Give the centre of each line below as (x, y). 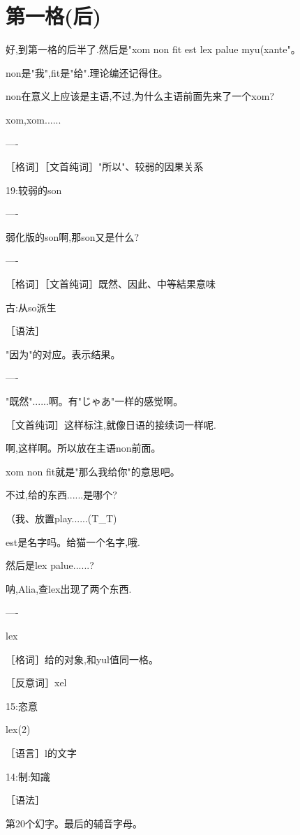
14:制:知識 (28, 776)
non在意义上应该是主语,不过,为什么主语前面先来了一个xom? (140, 96)
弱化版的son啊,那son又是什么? (73, 236)
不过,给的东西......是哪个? (61, 495)
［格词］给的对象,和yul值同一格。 (82, 659)
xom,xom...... (33, 119)
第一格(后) (54, 16)
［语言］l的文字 (41, 752)
